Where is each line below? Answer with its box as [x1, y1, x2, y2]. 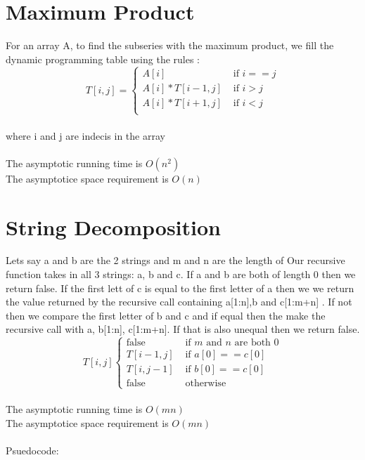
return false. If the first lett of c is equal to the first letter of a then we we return [6, 280, 354, 295]
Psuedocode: [6, 443, 59, 457]
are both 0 [234, 338, 279, 348]
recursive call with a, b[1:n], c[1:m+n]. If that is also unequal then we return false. [6, 322, 360, 336]
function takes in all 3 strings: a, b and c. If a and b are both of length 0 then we [6, 267, 356, 282]
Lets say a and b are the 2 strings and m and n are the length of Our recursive [6, 253, 345, 268]
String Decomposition [6, 212, 221, 241]
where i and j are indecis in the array [6, 128, 165, 143]
